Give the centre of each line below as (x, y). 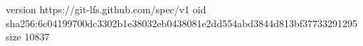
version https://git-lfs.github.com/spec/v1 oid (106, 9)
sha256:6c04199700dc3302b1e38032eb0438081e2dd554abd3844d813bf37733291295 (182, 23)
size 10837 (28, 37)
